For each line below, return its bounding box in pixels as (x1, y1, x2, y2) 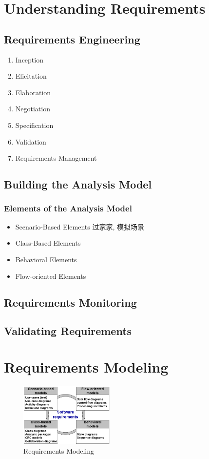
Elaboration (15, 87, 51, 97)
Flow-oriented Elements (15, 271, 86, 281)
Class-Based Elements (15, 238, 81, 248)
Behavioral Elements (15, 254, 77, 264)
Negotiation (15, 104, 50, 114)
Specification (15, 120, 54, 130)
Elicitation (15, 71, 47, 81)
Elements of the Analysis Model (4, 202, 132, 214)
